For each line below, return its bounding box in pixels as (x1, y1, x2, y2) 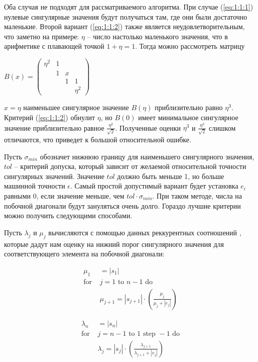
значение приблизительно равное (4, 122, 104, 133)
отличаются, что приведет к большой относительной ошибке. (4, 134, 191, 145)
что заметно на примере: (4, 31, 79, 41)
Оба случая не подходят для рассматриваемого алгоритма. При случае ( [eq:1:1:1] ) (4, 2, 253, 12)
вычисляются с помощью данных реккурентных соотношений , (48, 227, 241, 237)
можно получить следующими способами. (4, 210, 133, 221)
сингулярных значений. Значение (4, 170, 104, 181)
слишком (209, 122, 236, 133)
